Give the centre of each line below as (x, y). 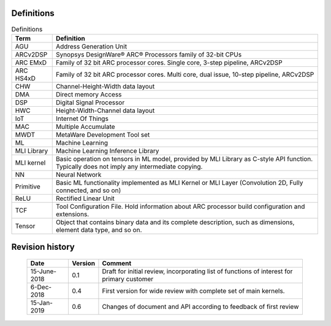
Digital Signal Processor (90, 103)
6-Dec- (41, 287)
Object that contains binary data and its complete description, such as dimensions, (175, 222)
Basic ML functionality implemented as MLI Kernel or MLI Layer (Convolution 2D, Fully (179, 182)
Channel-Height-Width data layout (105, 86)
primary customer (128, 279)
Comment (117, 263)
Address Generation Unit (91, 46)
